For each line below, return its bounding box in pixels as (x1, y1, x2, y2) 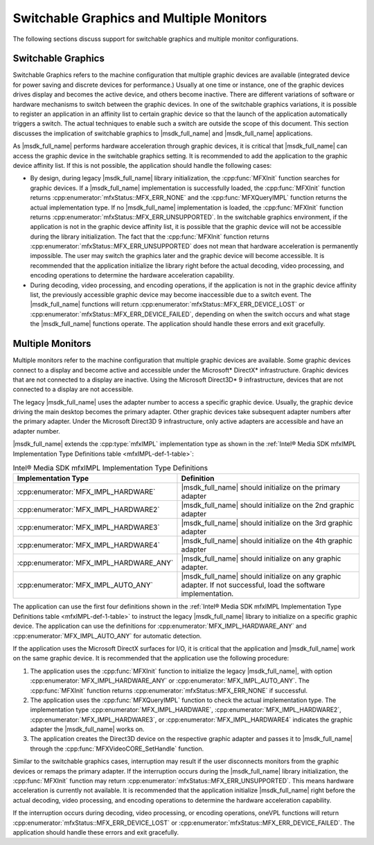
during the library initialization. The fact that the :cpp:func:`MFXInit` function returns (30, 232, 269, 241)
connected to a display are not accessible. (12, 385, 134, 393)
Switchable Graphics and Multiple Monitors (12, 10, 267, 26)
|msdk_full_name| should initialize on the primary (181, 483, 341, 493)
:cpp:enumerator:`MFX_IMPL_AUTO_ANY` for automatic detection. (12, 631, 202, 640)
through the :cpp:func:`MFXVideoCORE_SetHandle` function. (30, 744, 204, 753)
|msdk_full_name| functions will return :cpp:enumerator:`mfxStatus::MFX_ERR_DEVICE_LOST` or (30, 300, 305, 309)
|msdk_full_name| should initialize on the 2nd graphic (181, 500, 355, 510)
